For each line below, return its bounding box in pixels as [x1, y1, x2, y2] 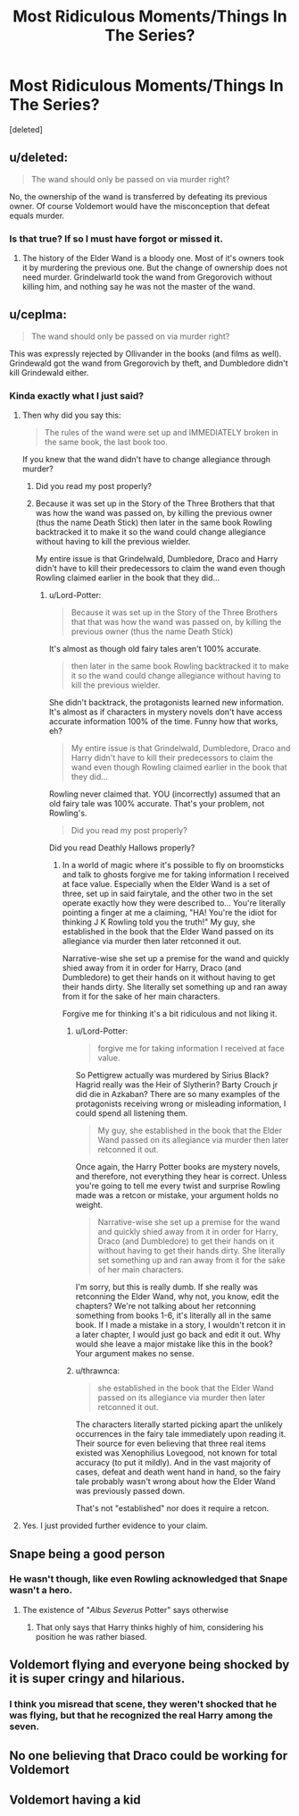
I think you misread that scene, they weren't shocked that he [9, 1698, 278, 1710]
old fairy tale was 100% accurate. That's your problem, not [48, 798, 265, 809]
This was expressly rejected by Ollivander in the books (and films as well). [9, 348, 282, 359]
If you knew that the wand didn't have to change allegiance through [21, 454, 270, 465]
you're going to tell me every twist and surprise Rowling [75, 1180, 281, 1191]
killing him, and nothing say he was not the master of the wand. [21, 282, 256, 292]
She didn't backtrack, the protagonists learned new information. [48, 697, 284, 708]
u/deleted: [9, 150, 69, 165]
